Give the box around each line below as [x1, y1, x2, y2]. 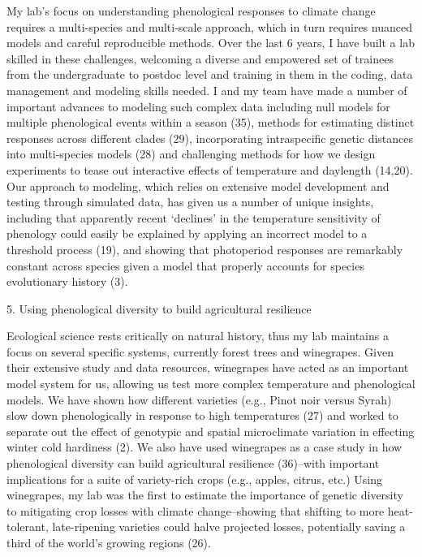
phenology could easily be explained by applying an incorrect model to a [6, 225, 368, 242]
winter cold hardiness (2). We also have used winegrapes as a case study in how [6, 438, 403, 456]
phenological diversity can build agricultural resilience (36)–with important [6, 455, 380, 472]
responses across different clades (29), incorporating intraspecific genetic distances [6, 129, 414, 146]
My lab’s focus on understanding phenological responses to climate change [6, 2, 376, 19]
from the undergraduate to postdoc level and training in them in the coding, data [6, 66, 413, 83]
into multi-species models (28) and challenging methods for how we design [6, 145, 376, 162]
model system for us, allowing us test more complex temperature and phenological [6, 375, 416, 392]
